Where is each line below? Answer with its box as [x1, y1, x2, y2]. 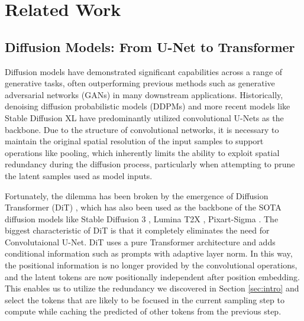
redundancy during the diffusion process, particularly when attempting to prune [5, 158, 295, 170]
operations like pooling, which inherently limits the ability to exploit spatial [5, 146, 280, 158]
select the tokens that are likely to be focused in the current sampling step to [5, 293, 284, 306]
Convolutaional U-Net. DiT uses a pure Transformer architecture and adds [5, 235, 276, 248]
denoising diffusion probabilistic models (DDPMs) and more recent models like [5, 100, 290, 112]
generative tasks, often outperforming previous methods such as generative [5, 77, 275, 89]
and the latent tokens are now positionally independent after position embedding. [5, 270, 300, 283]
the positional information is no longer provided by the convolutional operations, [5, 259, 297, 271]
